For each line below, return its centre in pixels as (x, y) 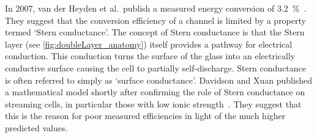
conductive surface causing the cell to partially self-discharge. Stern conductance (156, 67)
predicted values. (36, 127)
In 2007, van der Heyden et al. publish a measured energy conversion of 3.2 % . (156, 8)
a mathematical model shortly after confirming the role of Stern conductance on (155, 92)
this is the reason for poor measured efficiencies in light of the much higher (145, 116)
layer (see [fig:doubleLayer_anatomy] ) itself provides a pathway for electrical (149, 44)
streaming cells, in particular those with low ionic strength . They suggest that (153, 103)
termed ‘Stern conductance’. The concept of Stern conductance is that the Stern (155, 32)
